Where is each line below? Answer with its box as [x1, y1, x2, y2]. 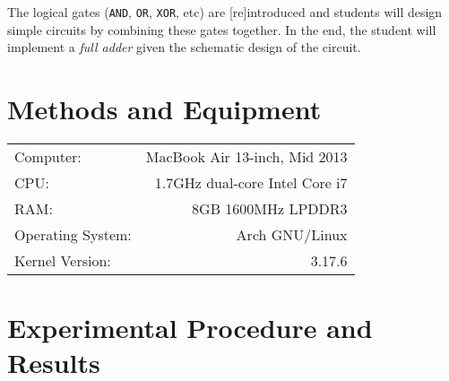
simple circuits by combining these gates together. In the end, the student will [7, 20, 436, 39]
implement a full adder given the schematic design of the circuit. [7, 38, 361, 56]
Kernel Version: [14, 249, 111, 271]
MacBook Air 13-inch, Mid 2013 [145, 145, 348, 167]
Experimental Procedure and [7, 309, 373, 346]
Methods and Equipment [7, 91, 322, 127]
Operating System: [14, 223, 132, 245]
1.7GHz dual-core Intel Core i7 [154, 171, 348, 193]
